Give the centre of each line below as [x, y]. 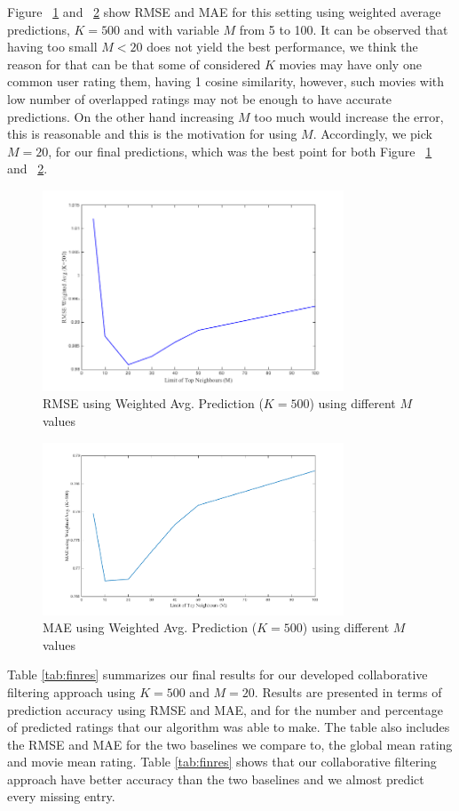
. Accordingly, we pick [372, 134]
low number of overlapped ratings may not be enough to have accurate [200, 98]
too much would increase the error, [349, 116]
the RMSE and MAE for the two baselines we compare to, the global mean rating [230, 744]
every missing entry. [61, 796]
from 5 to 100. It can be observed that [344, 29]
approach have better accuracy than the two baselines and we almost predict [216, 779]
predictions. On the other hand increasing [121, 116]
